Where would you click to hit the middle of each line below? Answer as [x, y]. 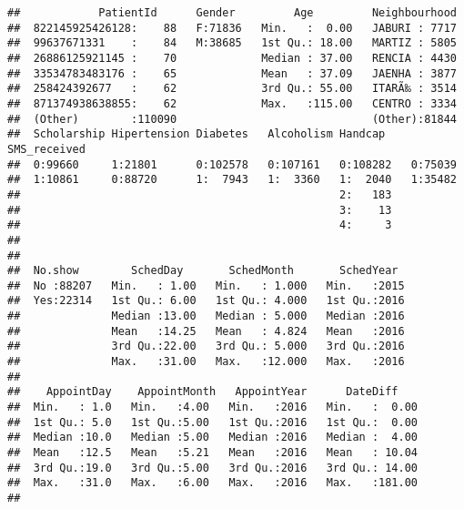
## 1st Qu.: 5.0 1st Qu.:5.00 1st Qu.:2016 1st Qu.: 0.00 [213, 422]
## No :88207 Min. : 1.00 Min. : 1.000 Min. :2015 [206, 285]
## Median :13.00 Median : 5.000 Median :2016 [206, 316]
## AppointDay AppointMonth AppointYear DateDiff [203, 392]
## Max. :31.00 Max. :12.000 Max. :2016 [206, 362]
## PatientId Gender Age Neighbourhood [232, 13]
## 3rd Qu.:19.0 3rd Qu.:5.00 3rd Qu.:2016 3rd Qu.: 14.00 [213, 468]
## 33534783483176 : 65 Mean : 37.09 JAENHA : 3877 [232, 73]
